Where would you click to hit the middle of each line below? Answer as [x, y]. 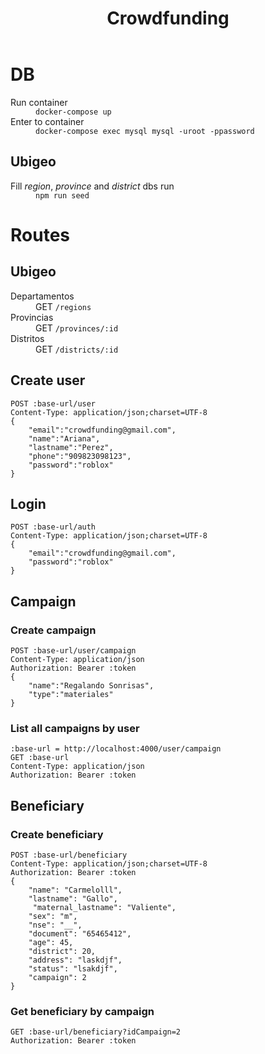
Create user [48, 380]
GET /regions [63, 306]
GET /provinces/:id [77, 328]
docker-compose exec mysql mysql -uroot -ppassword [145, 131]
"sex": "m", [53, 917]
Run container [39, 102]
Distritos [27, 338]
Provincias [32, 317]
